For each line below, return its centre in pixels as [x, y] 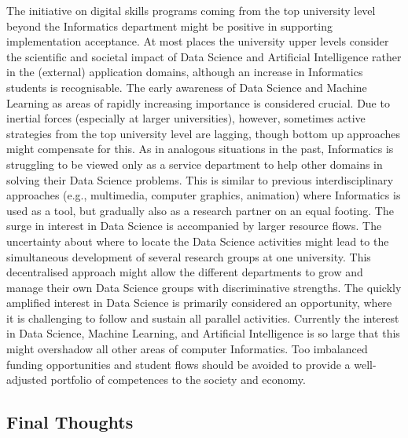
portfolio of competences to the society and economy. [178, 380]
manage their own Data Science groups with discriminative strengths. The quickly [204, 287]
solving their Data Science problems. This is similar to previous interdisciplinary [200, 179]
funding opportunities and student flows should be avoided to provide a [178, 364]
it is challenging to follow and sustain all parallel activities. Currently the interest [203, 318]
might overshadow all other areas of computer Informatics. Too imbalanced [187, 349]
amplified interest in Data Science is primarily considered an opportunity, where [199, 303]
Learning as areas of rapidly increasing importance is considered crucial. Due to [198, 102]
